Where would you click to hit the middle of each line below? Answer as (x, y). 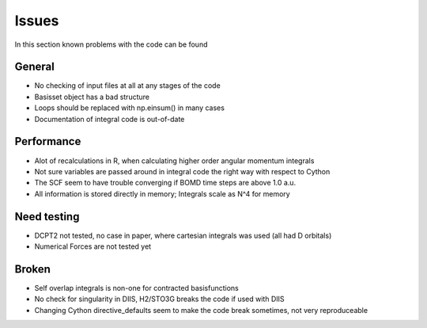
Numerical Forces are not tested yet (93, 246)
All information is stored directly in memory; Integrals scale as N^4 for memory (162, 193)
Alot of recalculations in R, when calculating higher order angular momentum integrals (174, 160)
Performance (48, 141)
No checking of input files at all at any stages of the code (127, 86)
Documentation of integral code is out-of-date (110, 119)
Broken (33, 269)
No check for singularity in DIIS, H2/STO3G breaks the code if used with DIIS (159, 299)
